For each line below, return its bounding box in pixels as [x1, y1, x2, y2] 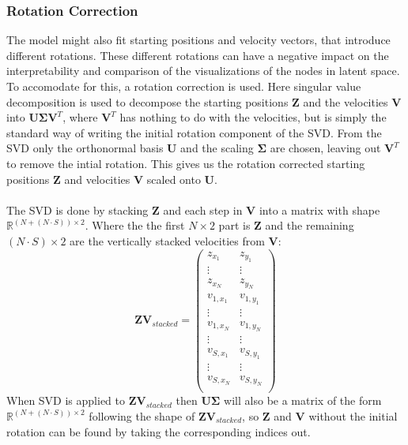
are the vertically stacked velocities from [70, 232, 265, 249]
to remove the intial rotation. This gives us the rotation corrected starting [6, 155, 365, 171]
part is [218, 217, 251, 234]
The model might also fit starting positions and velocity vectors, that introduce [6, 32, 391, 48]
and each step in [163, 201, 243, 218]
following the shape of [89, 407, 195, 424]
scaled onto [146, 170, 201, 187]
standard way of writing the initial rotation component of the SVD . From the [6, 124, 382, 140]
